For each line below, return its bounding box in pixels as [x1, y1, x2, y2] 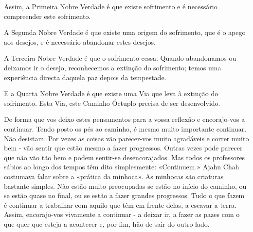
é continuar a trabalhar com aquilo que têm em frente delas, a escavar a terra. [4, 199, 236, 210]
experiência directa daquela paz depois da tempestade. [4, 72, 166, 82]
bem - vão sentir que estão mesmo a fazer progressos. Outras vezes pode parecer [4, 143, 243, 153]
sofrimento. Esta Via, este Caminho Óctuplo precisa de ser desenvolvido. [4, 98, 220, 108]
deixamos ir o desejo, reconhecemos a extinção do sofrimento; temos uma [4, 62, 221, 72]
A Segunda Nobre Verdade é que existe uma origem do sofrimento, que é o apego [4, 27, 246, 37]
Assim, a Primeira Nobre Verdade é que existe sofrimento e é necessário [4, 1, 217, 11]
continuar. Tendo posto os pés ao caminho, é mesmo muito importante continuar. [4, 123, 247, 133]
